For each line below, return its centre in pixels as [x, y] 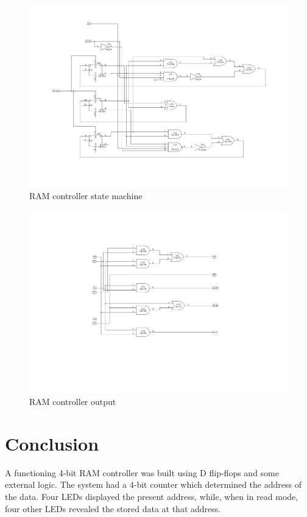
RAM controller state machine [86, 196]
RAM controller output [73, 402]
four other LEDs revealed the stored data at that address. [113, 508]
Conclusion [52, 443]
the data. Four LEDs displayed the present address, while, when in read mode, [152, 496]
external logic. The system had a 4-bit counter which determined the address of [153, 484]
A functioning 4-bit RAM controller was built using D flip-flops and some [142, 472]
